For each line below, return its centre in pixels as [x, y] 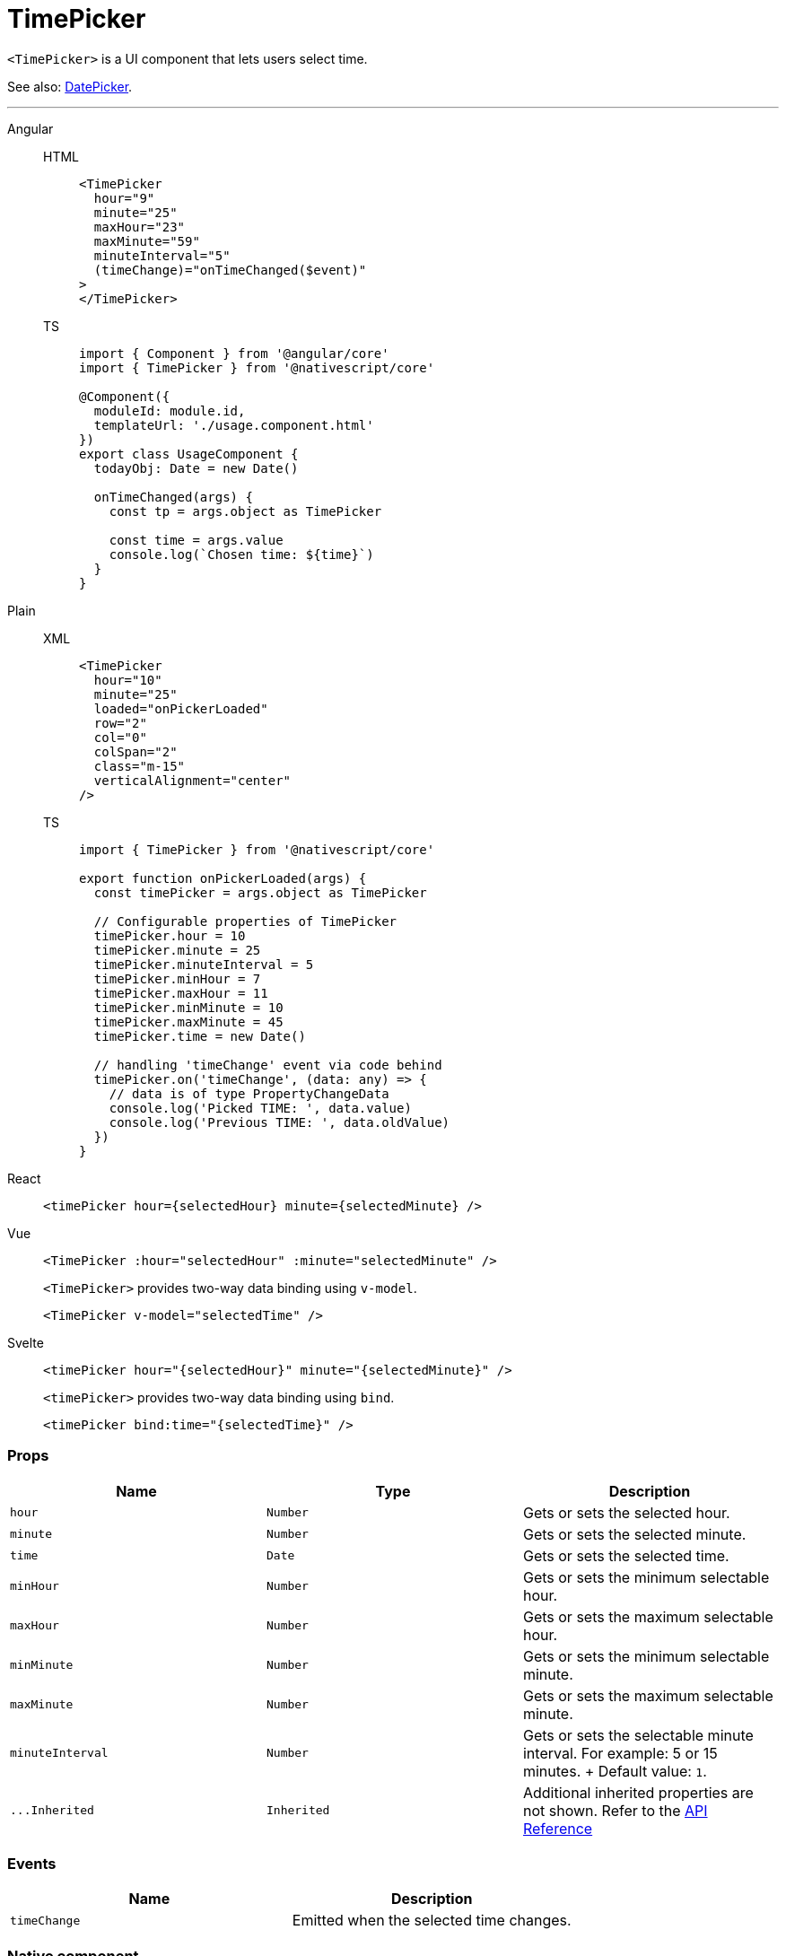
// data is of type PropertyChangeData [249, 1093]
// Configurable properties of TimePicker [245, 921]
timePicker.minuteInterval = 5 [204, 964]
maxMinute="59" [147, 241]
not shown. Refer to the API [615, 1810]
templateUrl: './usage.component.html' [234, 425]
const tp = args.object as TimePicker [245, 511]
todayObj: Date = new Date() [196, 468]
